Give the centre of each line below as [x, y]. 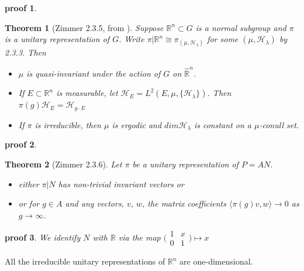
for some [223, 39]
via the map [139, 237]
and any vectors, [94, 203]
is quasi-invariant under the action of [94, 73]
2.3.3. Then [25, 52]
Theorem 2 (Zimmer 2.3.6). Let [63, 164]
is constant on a [222, 124]
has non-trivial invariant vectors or [121, 183]
